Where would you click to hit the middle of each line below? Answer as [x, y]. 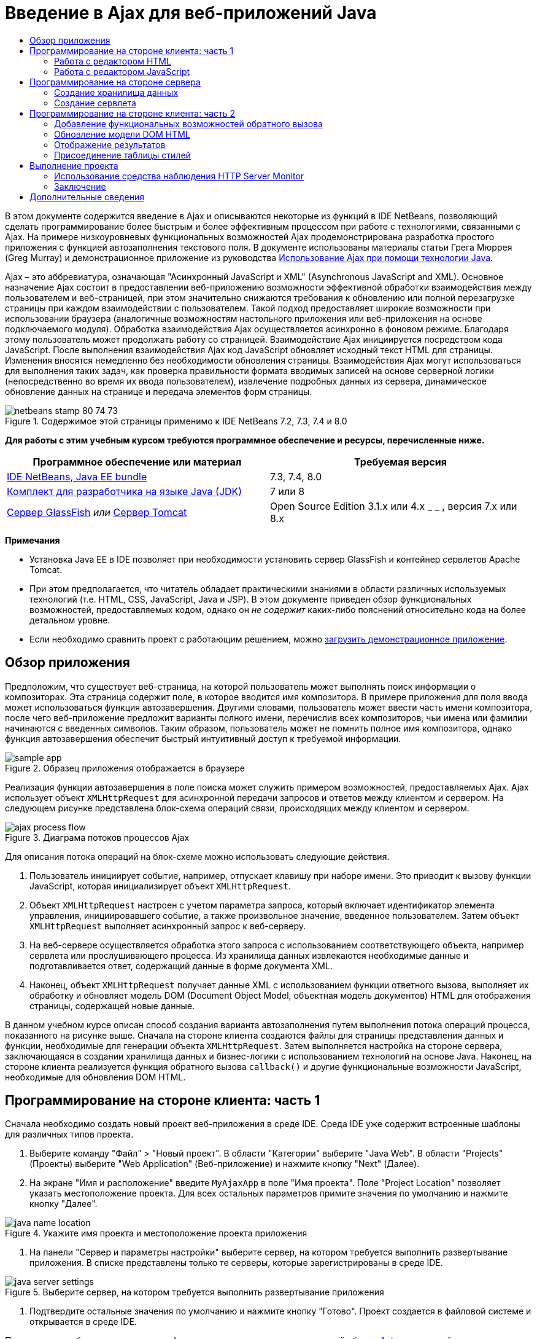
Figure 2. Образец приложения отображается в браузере [125, 768]
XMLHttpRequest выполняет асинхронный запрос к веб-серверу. [168, 926]
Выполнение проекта [74, 165]
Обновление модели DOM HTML [122, 134]
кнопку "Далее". [64, 1204]
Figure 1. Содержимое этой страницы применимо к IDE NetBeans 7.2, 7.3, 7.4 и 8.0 [176, 421]
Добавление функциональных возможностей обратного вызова [188, 123]
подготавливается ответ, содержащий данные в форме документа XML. [181, 966]
